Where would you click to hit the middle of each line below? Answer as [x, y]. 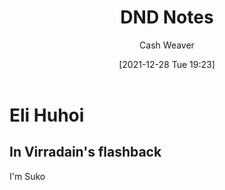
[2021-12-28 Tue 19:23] [167, 64]
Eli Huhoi [47, 115]
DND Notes [167, 17]
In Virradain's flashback [85, 152]
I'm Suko [27, 176]
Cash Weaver [167, 45]
